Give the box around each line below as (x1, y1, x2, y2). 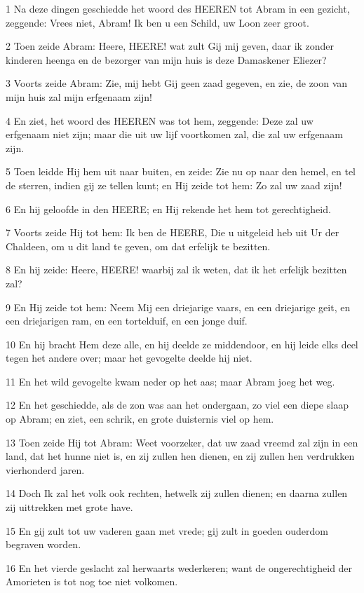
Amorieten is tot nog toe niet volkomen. (6, 574, 178, 589)
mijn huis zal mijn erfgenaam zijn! (6, 89, 152, 104)
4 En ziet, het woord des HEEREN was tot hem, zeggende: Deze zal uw (6, 113, 314, 128)
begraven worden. (6, 537, 81, 552)
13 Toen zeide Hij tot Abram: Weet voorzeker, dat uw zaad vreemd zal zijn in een (6, 435, 358, 449)
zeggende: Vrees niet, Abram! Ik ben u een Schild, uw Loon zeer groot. (6, 15, 309, 29)
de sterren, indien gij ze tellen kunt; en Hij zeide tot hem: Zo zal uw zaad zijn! (6, 177, 342, 192)
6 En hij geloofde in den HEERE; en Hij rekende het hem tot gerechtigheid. (6, 201, 331, 216)
